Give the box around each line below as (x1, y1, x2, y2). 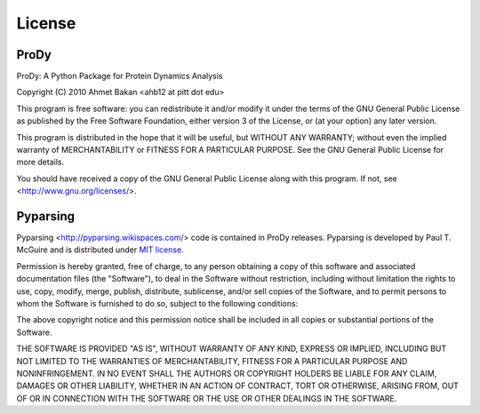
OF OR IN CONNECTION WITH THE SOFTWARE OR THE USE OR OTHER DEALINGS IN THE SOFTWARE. (16, 393, 397, 403)
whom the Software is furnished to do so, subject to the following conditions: (16, 299, 299, 309)
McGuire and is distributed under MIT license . (16, 244, 184, 255)
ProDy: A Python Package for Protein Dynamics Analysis (16, 71, 223, 82)
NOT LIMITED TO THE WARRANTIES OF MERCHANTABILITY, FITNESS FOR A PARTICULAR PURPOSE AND (16, 355, 408, 366)
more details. (16, 156, 65, 168)
